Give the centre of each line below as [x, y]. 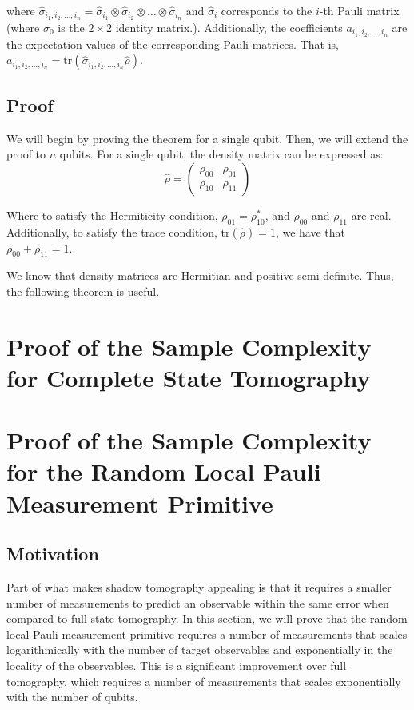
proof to [26, 154]
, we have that [310, 231]
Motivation [53, 554]
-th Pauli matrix [359, 10]
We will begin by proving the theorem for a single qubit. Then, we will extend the [207, 138]
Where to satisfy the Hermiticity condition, [112, 215]
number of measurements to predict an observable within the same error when [198, 602]
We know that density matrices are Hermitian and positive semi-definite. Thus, [200, 275]
